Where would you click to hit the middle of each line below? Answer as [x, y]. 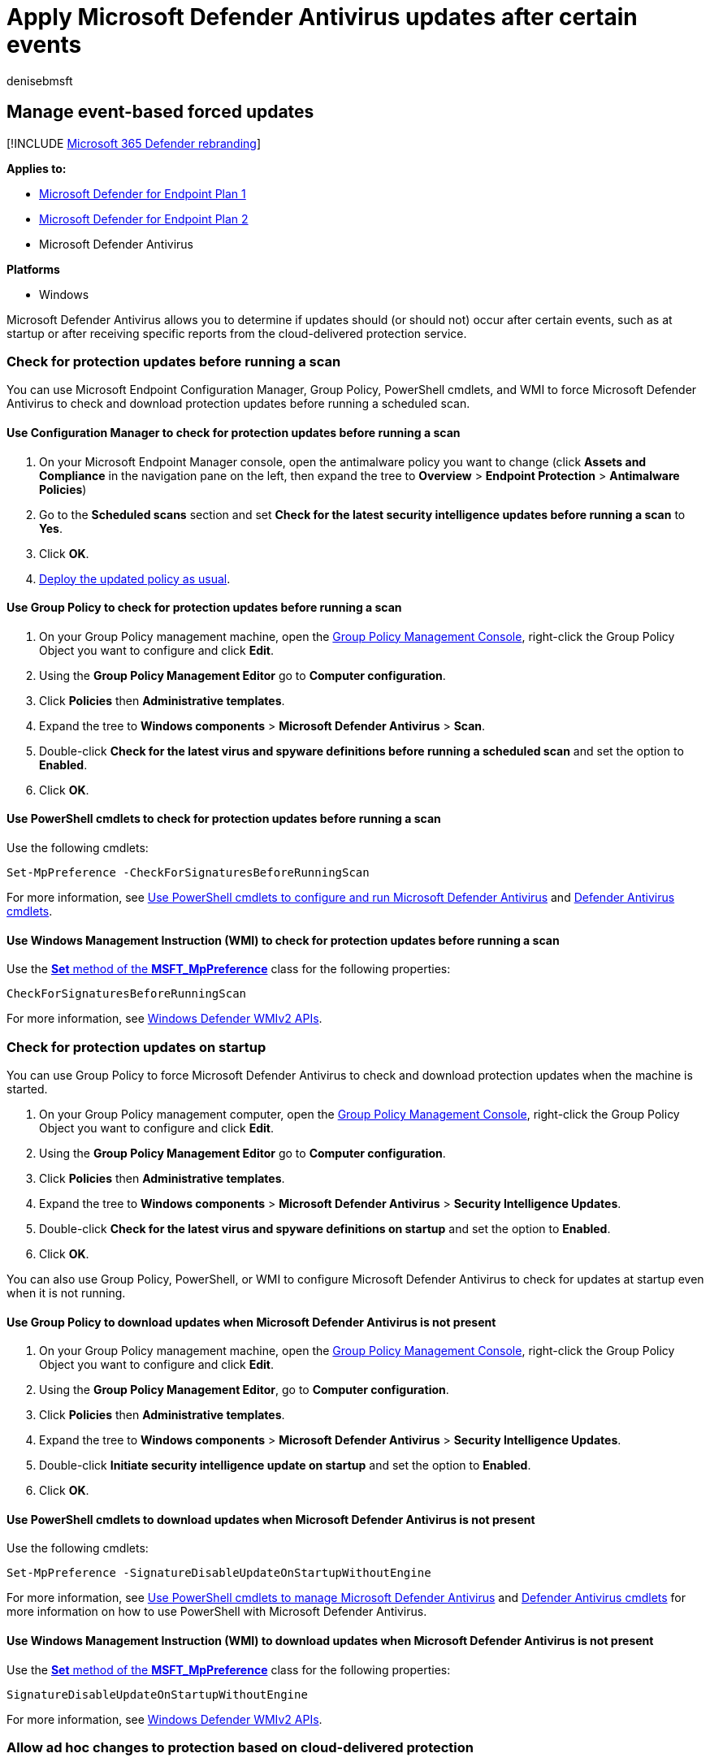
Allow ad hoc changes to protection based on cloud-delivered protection [240, 1747]
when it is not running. [66, 1292]
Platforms [33, 269]
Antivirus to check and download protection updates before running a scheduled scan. [238, 404]
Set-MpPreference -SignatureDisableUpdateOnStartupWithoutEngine [219, 1573]
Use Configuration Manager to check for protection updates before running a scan [234, 432]
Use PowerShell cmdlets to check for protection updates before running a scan [224, 819]
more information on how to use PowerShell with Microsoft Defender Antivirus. [217, 1612]
